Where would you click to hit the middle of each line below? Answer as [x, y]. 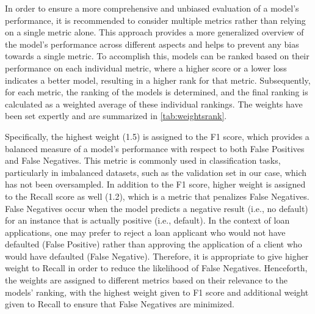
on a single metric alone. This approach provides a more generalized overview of [154, 32]
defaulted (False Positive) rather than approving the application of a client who [154, 244]
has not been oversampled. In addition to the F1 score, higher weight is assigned [155, 184]
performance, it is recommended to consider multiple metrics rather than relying [155, 20]
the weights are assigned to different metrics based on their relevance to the [146, 280]
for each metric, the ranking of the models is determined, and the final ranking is [157, 92]
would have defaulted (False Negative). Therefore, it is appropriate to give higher [157, 256]
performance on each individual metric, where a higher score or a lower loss [146, 68]
